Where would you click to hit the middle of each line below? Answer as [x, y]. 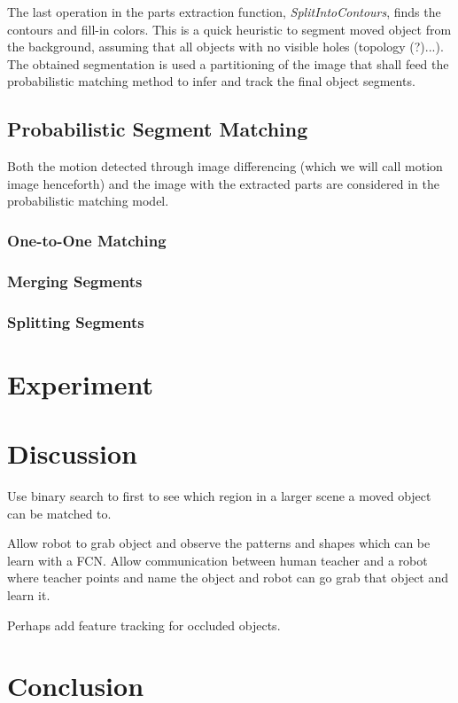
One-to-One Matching [87, 240]
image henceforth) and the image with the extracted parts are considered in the [223, 183]
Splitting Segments [76, 321]
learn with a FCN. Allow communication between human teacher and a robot [217, 560]
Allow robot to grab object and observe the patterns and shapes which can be [219, 543]
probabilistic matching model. [88, 201]
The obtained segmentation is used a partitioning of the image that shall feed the [228, 63]
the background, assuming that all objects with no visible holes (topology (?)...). [225, 47]
